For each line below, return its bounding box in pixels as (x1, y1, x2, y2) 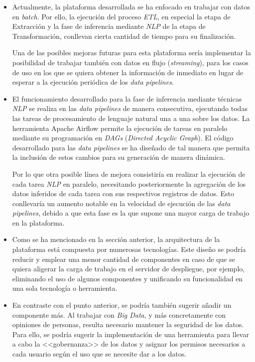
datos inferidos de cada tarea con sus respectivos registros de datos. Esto (12, 188, 235, 199)
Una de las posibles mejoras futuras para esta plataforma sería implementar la (12, 47, 251, 58)
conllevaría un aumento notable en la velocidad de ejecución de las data (12, 198, 231, 208)
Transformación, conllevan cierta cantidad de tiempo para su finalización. (12, 30, 236, 41)
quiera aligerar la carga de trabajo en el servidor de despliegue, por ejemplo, (12, 263, 245, 274)
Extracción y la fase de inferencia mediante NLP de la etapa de (12, 21, 206, 31)
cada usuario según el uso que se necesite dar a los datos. (12, 349, 187, 359)
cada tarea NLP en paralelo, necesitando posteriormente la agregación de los (12, 178, 246, 189)
